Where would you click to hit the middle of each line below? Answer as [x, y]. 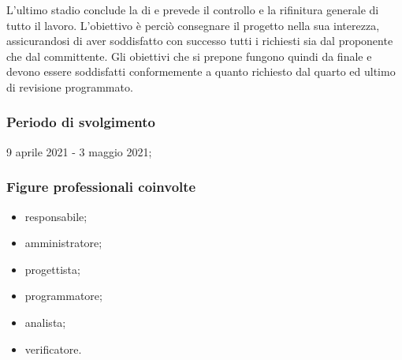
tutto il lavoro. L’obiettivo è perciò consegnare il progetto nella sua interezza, [193, 25]
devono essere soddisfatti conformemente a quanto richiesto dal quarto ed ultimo [201, 71]
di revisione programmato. [70, 86]
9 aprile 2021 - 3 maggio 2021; [79, 151]
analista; [45, 322]
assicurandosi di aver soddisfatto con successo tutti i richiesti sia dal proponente [200, 41]
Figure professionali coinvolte [101, 187]
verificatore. [53, 349]
